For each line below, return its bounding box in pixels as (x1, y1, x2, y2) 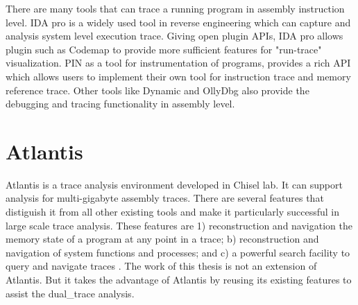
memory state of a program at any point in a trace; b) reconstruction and (6, 232, 319, 246)
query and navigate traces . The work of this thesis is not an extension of (6, 259, 317, 273)
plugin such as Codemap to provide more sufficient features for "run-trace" (6, 42, 322, 56)
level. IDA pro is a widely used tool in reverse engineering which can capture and (6, 15, 351, 29)
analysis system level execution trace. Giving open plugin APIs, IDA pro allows (6, 28, 343, 43)
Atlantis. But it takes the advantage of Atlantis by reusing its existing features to (6, 272, 352, 287)
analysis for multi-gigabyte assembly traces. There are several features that (6, 191, 324, 205)
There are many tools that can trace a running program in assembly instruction (6, 1, 345, 15)
